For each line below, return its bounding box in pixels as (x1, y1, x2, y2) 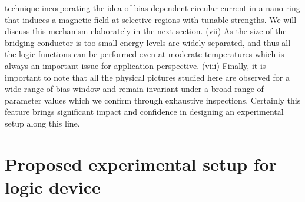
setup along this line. (5, 117, 80, 129)
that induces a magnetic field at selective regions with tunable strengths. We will (5, 13, 297, 25)
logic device (5, 174, 101, 198)
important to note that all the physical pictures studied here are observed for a (5, 71, 290, 83)
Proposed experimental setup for (5, 151, 277, 175)
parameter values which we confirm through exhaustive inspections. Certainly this (5, 94, 301, 106)
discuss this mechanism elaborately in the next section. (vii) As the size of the (5, 25, 287, 37)
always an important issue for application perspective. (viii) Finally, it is (5, 59, 266, 71)
